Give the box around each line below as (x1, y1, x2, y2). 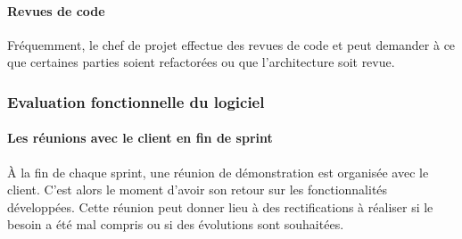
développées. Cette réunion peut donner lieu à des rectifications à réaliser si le (7, 197, 433, 216)
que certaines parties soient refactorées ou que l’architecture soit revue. (7, 53, 395, 71)
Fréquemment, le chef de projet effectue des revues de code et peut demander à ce (7, 35, 456, 54)
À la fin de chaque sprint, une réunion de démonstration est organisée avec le (7, 162, 429, 181)
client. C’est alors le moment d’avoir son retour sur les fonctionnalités (7, 180, 388, 199)
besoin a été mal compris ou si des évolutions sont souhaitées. (7, 215, 344, 234)
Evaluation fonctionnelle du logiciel (7, 90, 265, 112)
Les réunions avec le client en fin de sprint (7, 128, 273, 147)
